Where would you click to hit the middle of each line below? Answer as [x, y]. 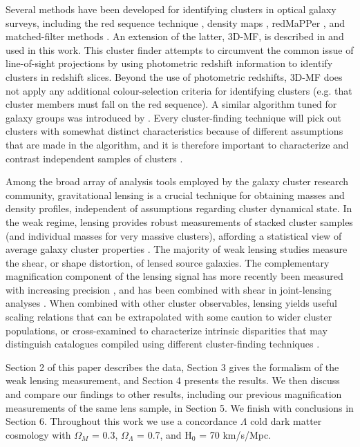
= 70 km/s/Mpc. [235, 434]
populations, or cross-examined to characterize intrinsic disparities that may [167, 330]
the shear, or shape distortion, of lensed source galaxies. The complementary [168, 262]
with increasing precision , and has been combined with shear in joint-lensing [169, 289]
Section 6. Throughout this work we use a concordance [122, 421]
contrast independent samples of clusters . [94, 158]
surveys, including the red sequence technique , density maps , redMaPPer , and [175, 22]
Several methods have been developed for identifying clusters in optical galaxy [171, 9]
